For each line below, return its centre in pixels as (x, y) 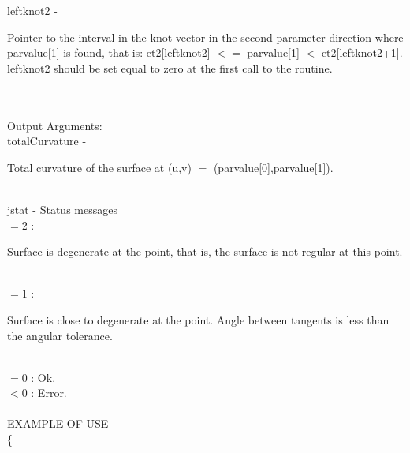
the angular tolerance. (60, 335)
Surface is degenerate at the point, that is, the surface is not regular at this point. (205, 251)
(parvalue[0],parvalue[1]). (273, 167)
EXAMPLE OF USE (58, 423)
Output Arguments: (55, 125)
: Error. (49, 393)
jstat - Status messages (62, 209)
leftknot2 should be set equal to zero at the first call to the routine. (170, 67)
